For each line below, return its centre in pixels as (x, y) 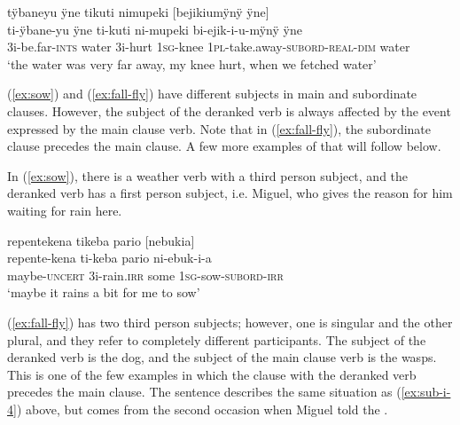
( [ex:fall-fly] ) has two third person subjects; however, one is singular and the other (230, 322)
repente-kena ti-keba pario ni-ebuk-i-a (109, 258)
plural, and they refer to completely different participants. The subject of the (217, 339)
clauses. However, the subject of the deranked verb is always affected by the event (229, 110)
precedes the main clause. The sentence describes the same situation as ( (204, 392)
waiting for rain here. (65, 210)
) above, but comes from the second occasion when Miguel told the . (202, 409)
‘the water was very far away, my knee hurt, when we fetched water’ (192, 63)
